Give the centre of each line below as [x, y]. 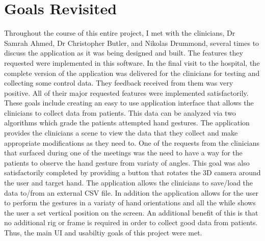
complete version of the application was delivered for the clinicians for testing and [132, 73]
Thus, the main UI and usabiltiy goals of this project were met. [103, 232]
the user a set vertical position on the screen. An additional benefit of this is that [131, 212]
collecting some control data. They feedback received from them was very [119, 83]
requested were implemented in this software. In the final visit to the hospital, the [132, 62]
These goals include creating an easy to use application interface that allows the [129, 103]
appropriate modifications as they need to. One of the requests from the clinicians [132, 142]
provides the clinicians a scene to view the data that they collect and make [121, 133]
